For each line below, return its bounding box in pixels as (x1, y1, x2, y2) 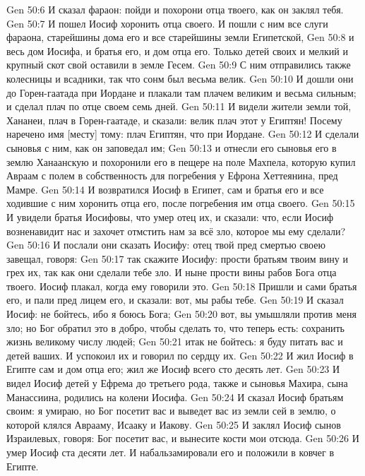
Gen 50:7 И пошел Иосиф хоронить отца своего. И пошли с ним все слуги (6, 16, 328, 30)
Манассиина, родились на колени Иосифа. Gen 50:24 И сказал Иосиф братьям (6, 389, 344, 404)
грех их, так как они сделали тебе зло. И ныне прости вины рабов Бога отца (6, 265, 337, 280)
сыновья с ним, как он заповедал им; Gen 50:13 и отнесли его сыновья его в (6, 140, 337, 155)
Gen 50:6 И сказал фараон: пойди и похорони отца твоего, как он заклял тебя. (6, 2, 344, 16)
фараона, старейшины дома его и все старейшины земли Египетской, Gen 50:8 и (6, 30, 354, 44)
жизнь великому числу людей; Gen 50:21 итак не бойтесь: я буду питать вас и (6, 334, 343, 349)
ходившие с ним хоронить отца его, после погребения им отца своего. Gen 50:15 (6, 196, 355, 210)
